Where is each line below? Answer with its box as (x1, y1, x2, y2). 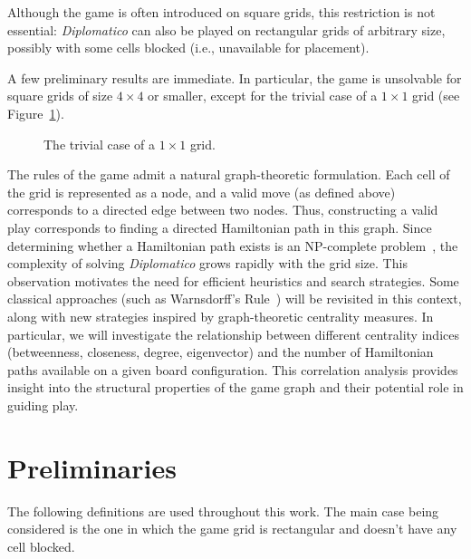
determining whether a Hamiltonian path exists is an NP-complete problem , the (7, 236, 458, 255)
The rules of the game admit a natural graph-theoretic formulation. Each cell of (7, 165, 450, 184)
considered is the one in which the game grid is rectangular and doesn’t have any (7, 519, 457, 538)
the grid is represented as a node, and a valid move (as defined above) (7, 182, 396, 201)
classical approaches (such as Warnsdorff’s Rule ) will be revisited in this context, (7, 289, 462, 308)
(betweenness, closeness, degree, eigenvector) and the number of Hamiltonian (7, 342, 434, 361)
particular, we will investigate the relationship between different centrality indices (7, 324, 459, 343)
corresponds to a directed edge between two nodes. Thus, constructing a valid (7, 200, 438, 219)
